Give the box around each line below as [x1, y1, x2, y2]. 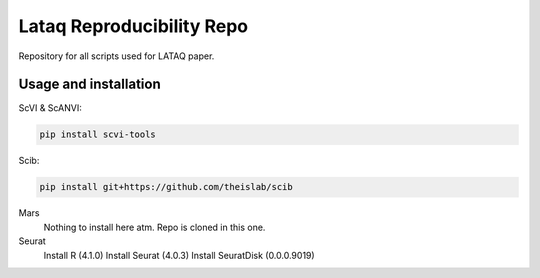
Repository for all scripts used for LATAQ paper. [18, 50, 215, 62]
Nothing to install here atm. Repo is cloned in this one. [43, 221, 266, 233]
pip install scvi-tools [39, 129, 157, 140]
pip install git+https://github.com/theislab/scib [39, 181, 294, 193]
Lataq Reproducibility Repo [18, 15, 249, 37]
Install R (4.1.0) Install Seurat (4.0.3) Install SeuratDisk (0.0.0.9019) [43, 249, 315, 261]
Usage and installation [18, 76, 161, 93]
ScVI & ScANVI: [18, 102, 82, 114]
